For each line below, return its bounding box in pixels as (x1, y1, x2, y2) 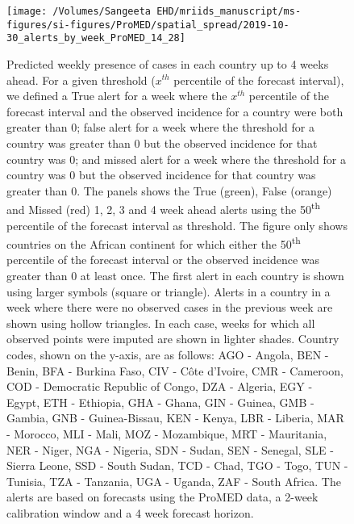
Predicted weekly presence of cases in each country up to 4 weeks (6, 55, 329, 72)
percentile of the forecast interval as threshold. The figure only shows (6, 216, 348, 233)
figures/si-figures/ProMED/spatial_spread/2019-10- (6, 19, 289, 31)
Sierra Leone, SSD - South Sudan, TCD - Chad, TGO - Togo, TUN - (6, 457, 348, 474)
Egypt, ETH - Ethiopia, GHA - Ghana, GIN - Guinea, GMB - (6, 393, 314, 410)
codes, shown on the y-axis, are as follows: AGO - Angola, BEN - (6, 346, 329, 363)
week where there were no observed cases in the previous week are (6, 299, 333, 316)
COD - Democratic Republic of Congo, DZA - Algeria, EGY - (6, 378, 313, 395)
